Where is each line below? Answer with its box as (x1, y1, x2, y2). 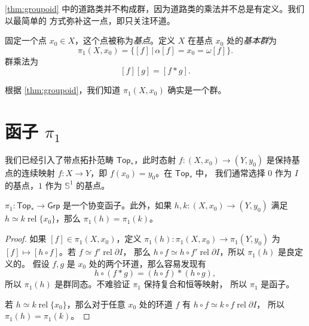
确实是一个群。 (167, 84, 227, 96)
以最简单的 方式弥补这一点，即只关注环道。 (5, 14, 175, 26)
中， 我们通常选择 (195, 167, 265, 179)
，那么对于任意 (66, 297, 126, 310)
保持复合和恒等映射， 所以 (143, 278, 247, 290)
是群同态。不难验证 (54, 278, 130, 290)
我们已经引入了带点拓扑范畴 (5, 153, 114, 166)
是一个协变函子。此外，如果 (63, 199, 172, 211)
